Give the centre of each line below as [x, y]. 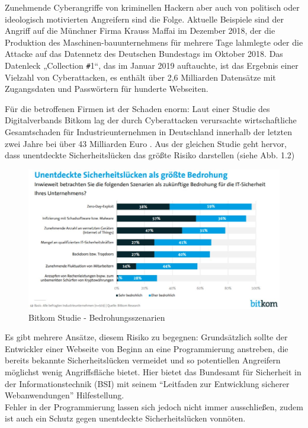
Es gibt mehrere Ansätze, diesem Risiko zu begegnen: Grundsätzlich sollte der [146, 337]
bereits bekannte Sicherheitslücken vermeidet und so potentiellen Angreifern [143, 360]
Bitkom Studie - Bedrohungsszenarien [97, 317]
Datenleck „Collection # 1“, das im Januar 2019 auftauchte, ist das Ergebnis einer [152, 65]
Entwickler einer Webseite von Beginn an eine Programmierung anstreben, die [147, 348]
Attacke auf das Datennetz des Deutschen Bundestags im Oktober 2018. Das [144, 54]
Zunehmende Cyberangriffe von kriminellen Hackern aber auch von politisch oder [152, 7]
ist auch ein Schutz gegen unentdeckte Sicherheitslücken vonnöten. [125, 418]
